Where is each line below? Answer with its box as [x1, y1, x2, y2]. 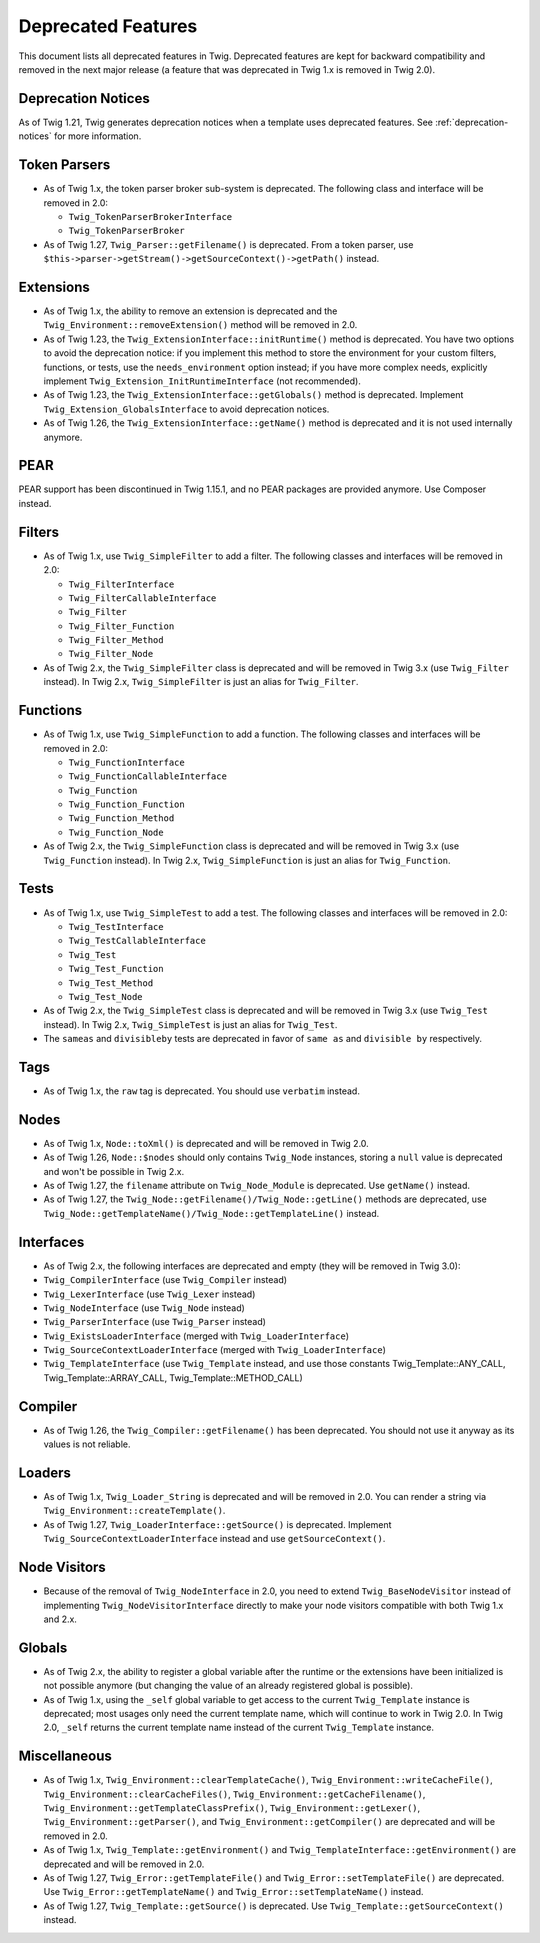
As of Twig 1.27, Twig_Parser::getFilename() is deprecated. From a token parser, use [43, 238, 414, 250]
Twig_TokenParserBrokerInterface [68, 211, 233, 222]
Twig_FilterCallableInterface [68, 592, 217, 604]
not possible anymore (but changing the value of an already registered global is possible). [43, 1680, 414, 1692]
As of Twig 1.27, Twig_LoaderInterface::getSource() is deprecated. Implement [43, 1518, 392, 1530]
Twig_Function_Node [68, 826, 164, 838]
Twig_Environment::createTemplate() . [43, 1505, 226, 1517]
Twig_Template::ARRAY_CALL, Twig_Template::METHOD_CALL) [43, 1371, 304, 1384]
